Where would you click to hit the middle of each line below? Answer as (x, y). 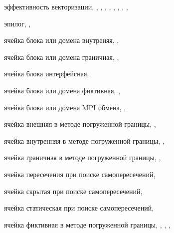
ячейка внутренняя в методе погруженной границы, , (84, 140)
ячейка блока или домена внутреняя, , (62, 40)
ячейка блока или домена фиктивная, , (62, 90)
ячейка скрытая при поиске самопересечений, (73, 191)
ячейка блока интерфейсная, (47, 74)
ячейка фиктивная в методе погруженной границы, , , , (87, 224)
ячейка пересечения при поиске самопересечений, (80, 174)
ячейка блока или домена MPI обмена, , (65, 107)
